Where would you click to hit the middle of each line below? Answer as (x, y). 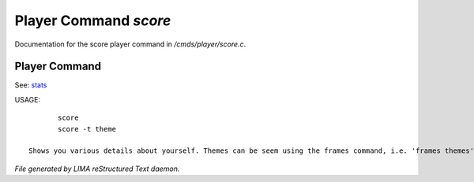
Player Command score (93, 20)
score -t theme (87, 129)
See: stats (31, 85)
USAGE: (28, 99)
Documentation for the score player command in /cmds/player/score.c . (130, 44)
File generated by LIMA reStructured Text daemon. (97, 169)
